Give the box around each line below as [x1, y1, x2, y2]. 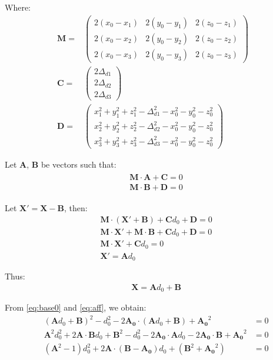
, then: [64, 202, 88, 214]
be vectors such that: [41, 158, 116, 171]
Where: [5, 1, 31, 13]
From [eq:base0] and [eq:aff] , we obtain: [5, 301, 147, 314]
